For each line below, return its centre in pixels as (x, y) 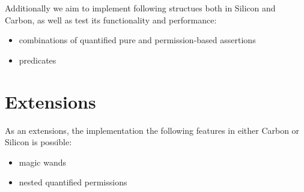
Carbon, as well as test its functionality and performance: (111, 19)
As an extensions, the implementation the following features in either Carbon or (152, 130)
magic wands (43, 162)
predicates (38, 60)
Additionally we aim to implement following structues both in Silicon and (140, 8)
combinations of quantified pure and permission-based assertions (137, 40)
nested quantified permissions (73, 182)
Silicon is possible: (38, 142)
